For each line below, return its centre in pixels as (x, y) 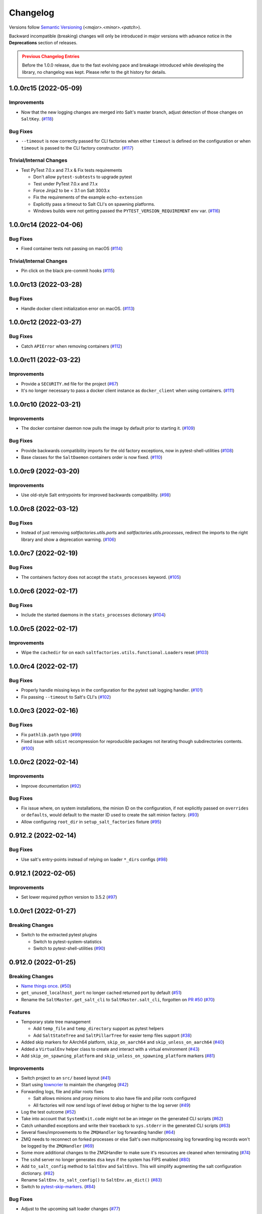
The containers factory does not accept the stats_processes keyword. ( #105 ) (101, 577)
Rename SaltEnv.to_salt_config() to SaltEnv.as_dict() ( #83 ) (92, 1180)
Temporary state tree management (56, 1022)
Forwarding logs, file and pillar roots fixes (62, 1091)
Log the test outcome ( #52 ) (49, 1112)
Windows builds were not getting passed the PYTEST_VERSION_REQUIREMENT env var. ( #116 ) (127, 211)
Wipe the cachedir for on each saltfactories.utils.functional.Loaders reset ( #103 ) (115, 653)
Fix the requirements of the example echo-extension (88, 197)
